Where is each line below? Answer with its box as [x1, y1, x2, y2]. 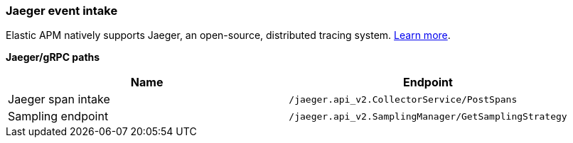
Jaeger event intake [6, 4, 118, 18]
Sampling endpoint [8, 109, 109, 124]
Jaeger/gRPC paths [6, 51, 100, 64]
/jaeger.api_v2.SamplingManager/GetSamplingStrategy [289, 110, 567, 122]
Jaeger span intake [8, 92, 110, 107]
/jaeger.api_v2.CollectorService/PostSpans [289, 93, 518, 105]
